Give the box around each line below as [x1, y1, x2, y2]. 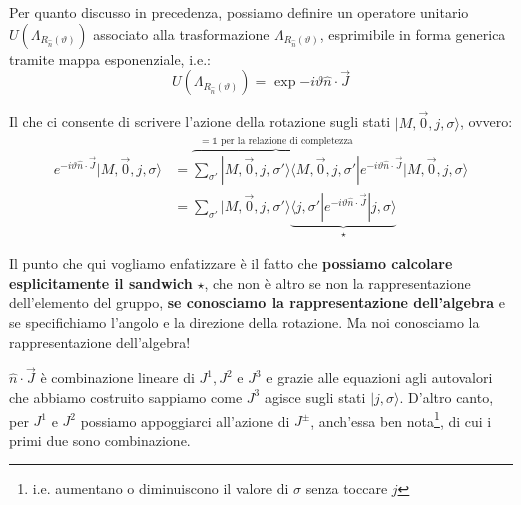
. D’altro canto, [399, 386, 494, 407]
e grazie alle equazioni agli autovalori [266, 367, 493, 388]
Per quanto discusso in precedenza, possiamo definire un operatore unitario [9, 2, 469, 22]
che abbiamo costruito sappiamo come [9, 386, 243, 407]
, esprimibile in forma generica [319, 23, 506, 44]
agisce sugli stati [264, 386, 366, 407]
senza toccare [305, 478, 388, 499]
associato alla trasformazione [93, 23, 270, 44]
